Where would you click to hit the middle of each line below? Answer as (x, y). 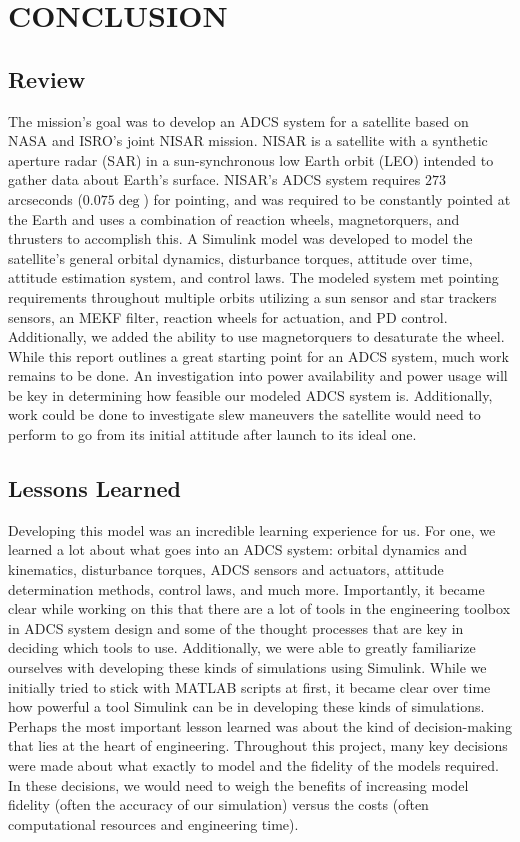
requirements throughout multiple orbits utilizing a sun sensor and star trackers (252, 296)
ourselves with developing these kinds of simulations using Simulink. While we (247, 667)
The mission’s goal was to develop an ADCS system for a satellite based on (238, 120)
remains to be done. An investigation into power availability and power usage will (258, 375)
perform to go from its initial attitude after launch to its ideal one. (212, 434)
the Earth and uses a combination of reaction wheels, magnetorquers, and (234, 218)
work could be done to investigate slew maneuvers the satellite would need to (244, 414)
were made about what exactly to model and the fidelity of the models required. (253, 765)
